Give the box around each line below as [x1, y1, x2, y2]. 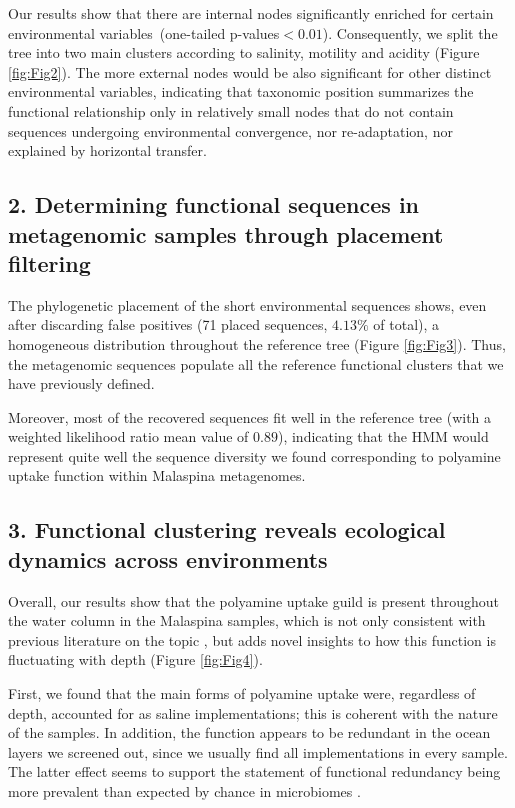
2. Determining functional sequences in [8, 189, 420, 220]
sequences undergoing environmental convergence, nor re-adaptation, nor [8, 120, 453, 141]
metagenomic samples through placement [8, 218, 444, 249]
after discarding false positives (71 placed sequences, [8, 314, 328, 335]
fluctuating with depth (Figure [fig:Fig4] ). [8, 649, 263, 670]
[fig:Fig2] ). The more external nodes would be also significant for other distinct [8, 61, 492, 82]
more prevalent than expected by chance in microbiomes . [8, 781, 361, 802]
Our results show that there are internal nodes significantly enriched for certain [8, 3, 494, 23]
